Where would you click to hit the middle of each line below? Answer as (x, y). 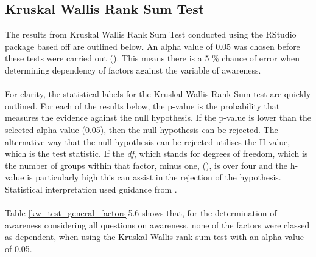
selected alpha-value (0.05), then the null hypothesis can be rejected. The (142, 129)
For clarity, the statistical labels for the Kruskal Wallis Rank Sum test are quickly (158, 94)
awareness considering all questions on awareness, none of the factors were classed (157, 224)
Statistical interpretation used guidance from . (91, 189)
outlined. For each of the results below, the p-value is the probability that (142, 105)
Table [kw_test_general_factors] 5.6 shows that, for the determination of (141, 213)
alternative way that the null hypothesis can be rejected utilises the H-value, (148, 141)
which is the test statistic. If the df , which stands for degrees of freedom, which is (156, 153)
